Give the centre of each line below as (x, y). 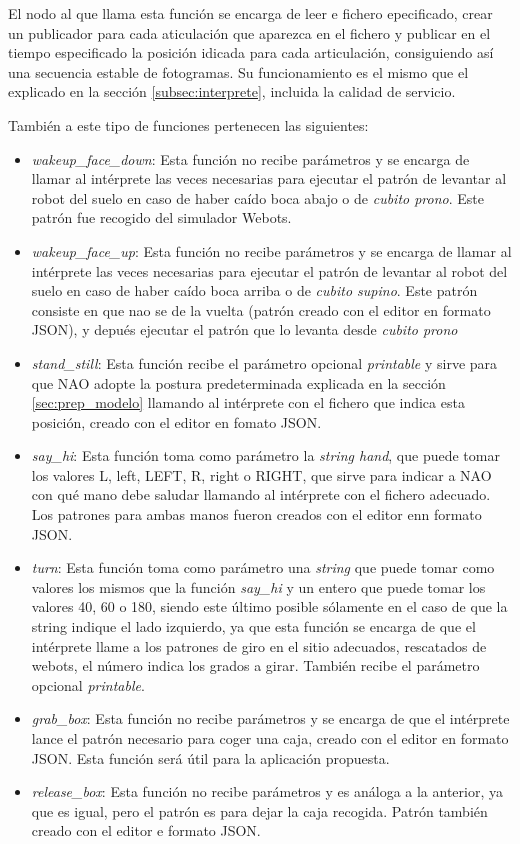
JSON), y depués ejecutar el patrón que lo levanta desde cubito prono (244, 329)
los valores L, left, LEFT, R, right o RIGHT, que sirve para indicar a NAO (261, 474)
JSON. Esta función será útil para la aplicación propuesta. (210, 757)
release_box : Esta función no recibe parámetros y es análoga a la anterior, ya (267, 791)
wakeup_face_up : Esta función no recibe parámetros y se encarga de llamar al (271, 250)
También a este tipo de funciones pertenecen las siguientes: (188, 124)
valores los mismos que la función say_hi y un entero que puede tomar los (258, 586)
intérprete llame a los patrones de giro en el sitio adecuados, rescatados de (259, 645)
